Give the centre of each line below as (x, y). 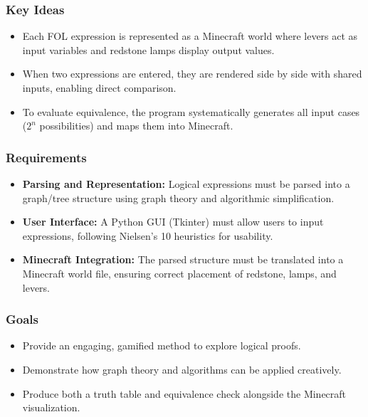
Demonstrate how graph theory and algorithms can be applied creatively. (182, 369)
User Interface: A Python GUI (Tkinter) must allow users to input (173, 222)
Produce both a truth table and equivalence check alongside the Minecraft (184, 393)
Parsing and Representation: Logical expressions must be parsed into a (186, 184)
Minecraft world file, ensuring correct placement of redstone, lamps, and (179, 273)
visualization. (51, 407)
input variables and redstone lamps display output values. (148, 49)
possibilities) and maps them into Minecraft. (136, 126)
